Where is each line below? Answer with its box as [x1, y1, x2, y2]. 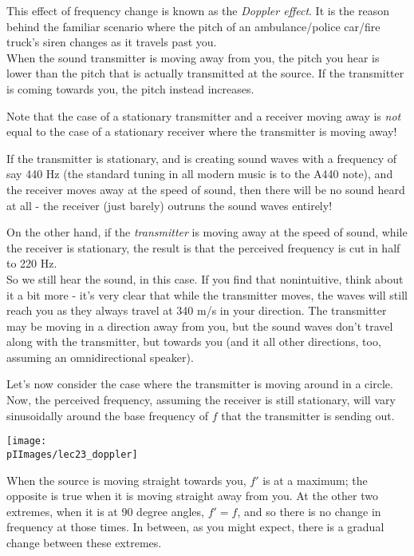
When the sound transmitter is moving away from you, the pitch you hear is [6, 49, 380, 66]
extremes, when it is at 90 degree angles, [6, 502, 204, 519]
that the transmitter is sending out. [221, 407, 395, 423]
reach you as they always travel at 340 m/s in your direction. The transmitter [6, 302, 387, 319]
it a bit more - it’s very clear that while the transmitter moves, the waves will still [6, 286, 408, 303]
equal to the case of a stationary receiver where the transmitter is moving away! [6, 123, 397, 140]
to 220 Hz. [6, 255, 57, 272]
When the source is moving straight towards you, [6, 471, 246, 488]
